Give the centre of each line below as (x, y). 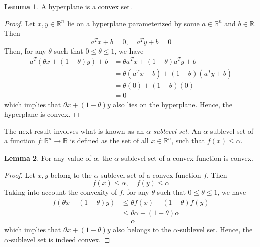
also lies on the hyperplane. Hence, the (173, 104)
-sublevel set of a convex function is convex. (186, 158)
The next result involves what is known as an (74, 131)
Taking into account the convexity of (61, 192)
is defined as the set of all (109, 141)
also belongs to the (142, 229)
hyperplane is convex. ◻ (42, 114)
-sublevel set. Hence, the (215, 229)
